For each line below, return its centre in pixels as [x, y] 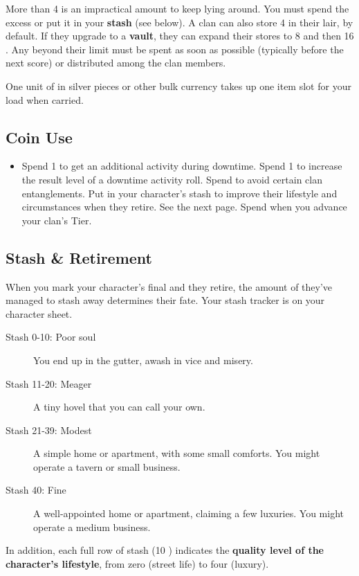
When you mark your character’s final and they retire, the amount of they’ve [169, 286]
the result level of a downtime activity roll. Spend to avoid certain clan [172, 179]
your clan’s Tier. [57, 220]
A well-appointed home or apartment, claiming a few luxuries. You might [188, 513]
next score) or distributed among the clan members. [116, 63]
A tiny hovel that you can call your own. [119, 407]
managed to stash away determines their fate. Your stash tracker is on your [165, 300]
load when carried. [45, 99]
